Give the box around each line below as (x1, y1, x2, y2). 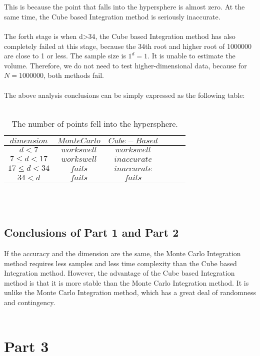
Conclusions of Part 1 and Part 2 (4, 225, 179, 240)
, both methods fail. (43, 70, 104, 80)
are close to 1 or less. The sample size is (4, 50, 126, 61)
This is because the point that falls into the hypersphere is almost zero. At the (4, 1, 245, 12)
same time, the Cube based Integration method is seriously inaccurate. (4, 11, 220, 21)
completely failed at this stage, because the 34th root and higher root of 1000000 (4, 40, 252, 51)
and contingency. (4, 297, 55, 308)
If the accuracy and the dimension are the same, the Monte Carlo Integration (4, 248, 241, 259)
